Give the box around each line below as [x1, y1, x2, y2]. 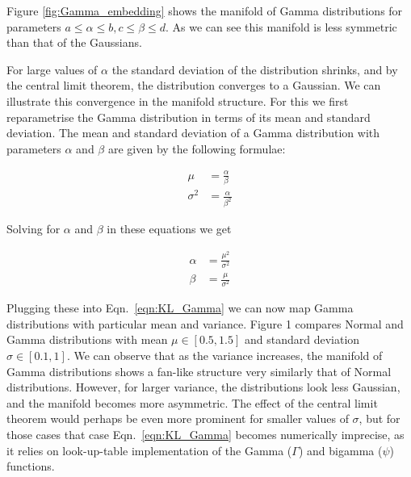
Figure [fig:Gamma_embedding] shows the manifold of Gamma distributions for [6, 2, 403, 19]
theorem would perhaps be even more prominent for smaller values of [6, 410, 349, 427]
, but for [359, 410, 401, 427]
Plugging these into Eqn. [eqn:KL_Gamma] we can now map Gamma [6, 299, 354, 316]
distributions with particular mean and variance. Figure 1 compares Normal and [6, 315, 404, 332]
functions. [6, 458, 55, 475]
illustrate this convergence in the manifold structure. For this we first [6, 92, 349, 109]
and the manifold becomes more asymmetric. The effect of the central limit [6, 394, 378, 411]
